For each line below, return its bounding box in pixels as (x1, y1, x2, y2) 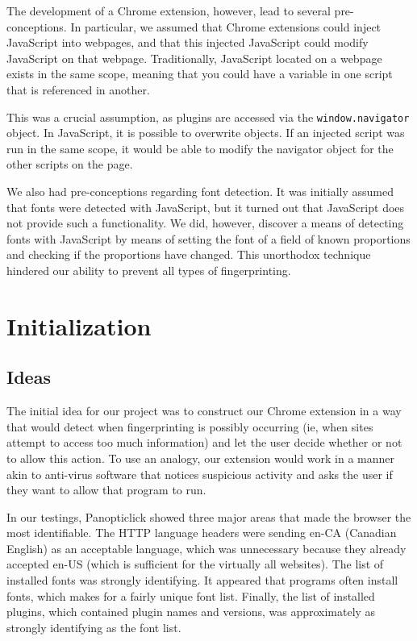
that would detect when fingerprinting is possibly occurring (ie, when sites (6, 418, 373, 435)
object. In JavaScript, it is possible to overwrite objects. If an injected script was (6, 124, 405, 141)
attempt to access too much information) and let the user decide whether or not (6, 434, 402, 451)
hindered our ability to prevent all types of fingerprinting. (6, 261, 291, 278)
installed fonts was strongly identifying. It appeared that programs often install (6, 572, 398, 589)
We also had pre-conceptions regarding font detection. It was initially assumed (6, 183, 394, 199)
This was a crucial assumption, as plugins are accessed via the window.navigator (6, 108, 410, 125)
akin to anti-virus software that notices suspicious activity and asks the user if (6, 465, 393, 482)
